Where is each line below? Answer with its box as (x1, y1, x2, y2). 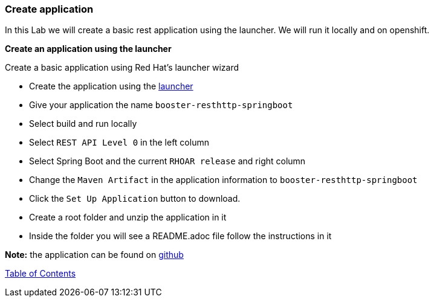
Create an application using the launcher (5, 43, 172, 54)
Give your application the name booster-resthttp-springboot (29, 100, 293, 111)
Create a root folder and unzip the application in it (29, 212, 227, 223)
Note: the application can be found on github (5, 249, 184, 260)
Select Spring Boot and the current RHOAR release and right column (29, 156, 306, 167)
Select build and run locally (29, 118, 137, 129)
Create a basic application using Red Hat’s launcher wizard (5, 62, 239, 73)
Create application (5, 3, 94, 15)
